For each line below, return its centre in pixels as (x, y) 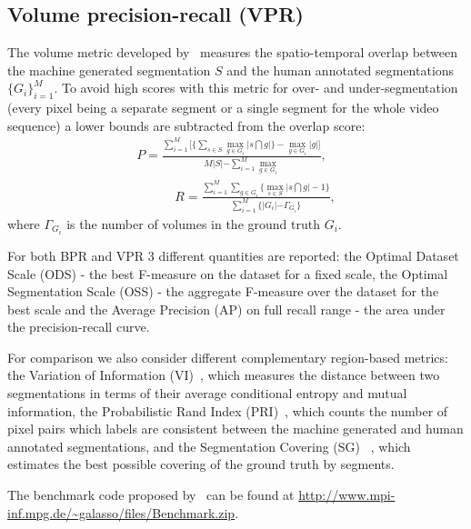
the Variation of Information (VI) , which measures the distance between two (224, 375)
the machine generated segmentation (109, 70)
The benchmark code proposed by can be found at (151, 495)
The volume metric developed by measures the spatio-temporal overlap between (233, 52)
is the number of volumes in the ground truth (193, 223)
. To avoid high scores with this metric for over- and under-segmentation (256, 88)
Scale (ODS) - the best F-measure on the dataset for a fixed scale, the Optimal (228, 273)
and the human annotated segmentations (341, 70)
